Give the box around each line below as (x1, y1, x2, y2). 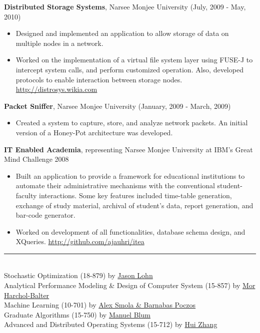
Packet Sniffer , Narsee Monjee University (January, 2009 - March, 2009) (4, 100, 231, 111)
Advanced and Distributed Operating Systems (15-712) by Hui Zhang (4, 319, 217, 330)
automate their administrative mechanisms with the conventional (15, 180, 215, 191)
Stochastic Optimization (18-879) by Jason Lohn (4, 270, 153, 281)
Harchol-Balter (4, 290, 49, 300)
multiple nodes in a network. (15, 37, 103, 48)
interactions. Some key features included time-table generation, (39, 190, 232, 200)
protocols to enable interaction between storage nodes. (15, 74, 182, 84)
